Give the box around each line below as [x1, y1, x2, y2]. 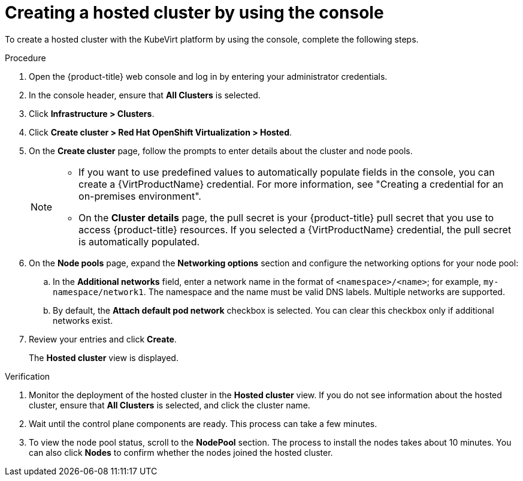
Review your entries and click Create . [29, 333, 177, 344]
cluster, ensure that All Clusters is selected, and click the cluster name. [29, 399, 310, 410]
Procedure [5, 52, 46, 63]
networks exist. [53, 315, 113, 326]
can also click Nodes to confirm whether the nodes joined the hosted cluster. [29, 447, 333, 458]
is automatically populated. [78, 235, 200, 248]
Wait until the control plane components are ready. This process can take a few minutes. [29, 418, 377, 429]
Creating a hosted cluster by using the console [5, 2, 384, 23]
